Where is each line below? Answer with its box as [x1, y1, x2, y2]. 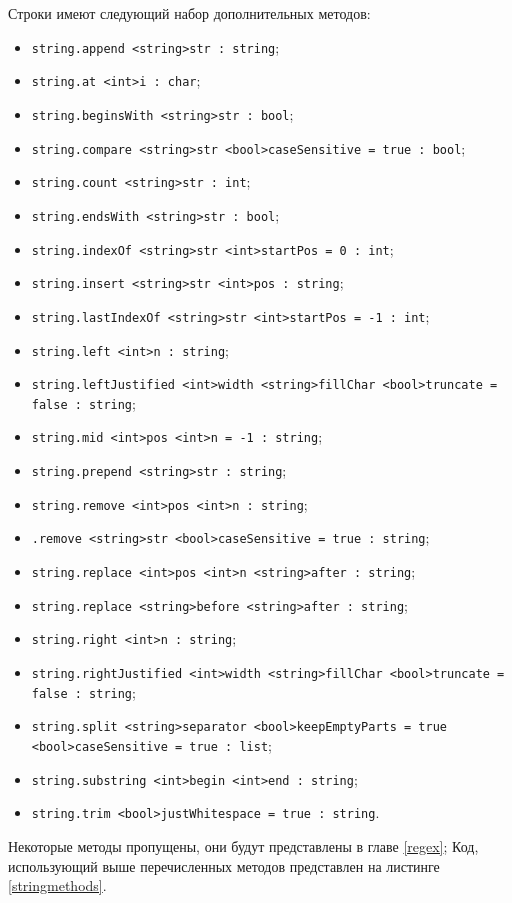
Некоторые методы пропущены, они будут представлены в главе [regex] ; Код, [8, 836, 479, 856]
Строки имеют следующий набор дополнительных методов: [8, 3, 371, 23]
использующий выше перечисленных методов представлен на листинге [8, 855, 440, 876]
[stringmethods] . [8, 875, 107, 896]
